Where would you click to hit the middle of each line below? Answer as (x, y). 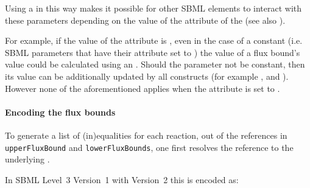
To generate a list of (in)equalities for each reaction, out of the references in (146, 135)
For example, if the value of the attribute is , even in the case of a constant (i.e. (154, 40)
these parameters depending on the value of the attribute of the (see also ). (145, 20)
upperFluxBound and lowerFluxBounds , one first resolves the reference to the (149, 147)
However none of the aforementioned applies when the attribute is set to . (143, 88)
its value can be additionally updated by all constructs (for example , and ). (147, 76)
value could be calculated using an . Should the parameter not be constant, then (155, 64)
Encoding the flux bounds (60, 112)
